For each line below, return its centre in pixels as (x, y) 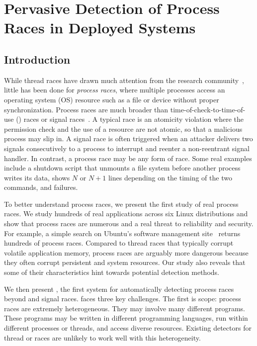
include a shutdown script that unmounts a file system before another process (122, 168)
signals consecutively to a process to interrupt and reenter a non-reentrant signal (127, 148)
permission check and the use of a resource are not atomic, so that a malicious (123, 129)
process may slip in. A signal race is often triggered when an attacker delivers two (128, 138)
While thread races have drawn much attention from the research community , (124, 80)
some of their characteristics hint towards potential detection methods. (112, 272)
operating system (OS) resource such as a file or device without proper (112, 99)
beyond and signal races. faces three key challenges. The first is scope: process (123, 299)
